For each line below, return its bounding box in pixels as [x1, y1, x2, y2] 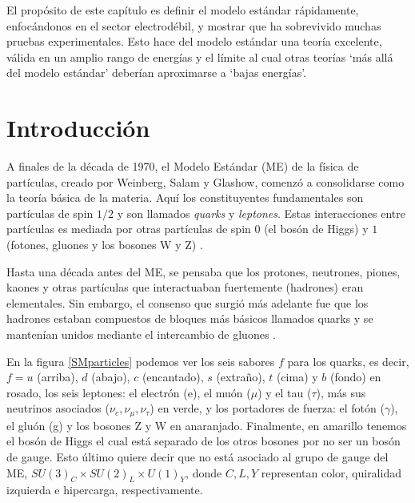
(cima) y [276, 368, 318, 385]
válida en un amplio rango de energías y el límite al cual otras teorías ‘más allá [6, 48, 393, 65]
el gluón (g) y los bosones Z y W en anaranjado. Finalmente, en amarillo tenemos [6, 416, 407, 433]
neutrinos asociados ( [6, 400, 110, 416]
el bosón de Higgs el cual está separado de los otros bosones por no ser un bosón [6, 433, 401, 449]
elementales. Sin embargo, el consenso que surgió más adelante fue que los [6, 294, 369, 311]
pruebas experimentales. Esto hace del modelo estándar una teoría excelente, [6, 33, 382, 50]
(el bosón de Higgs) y [264, 220, 369, 237]
